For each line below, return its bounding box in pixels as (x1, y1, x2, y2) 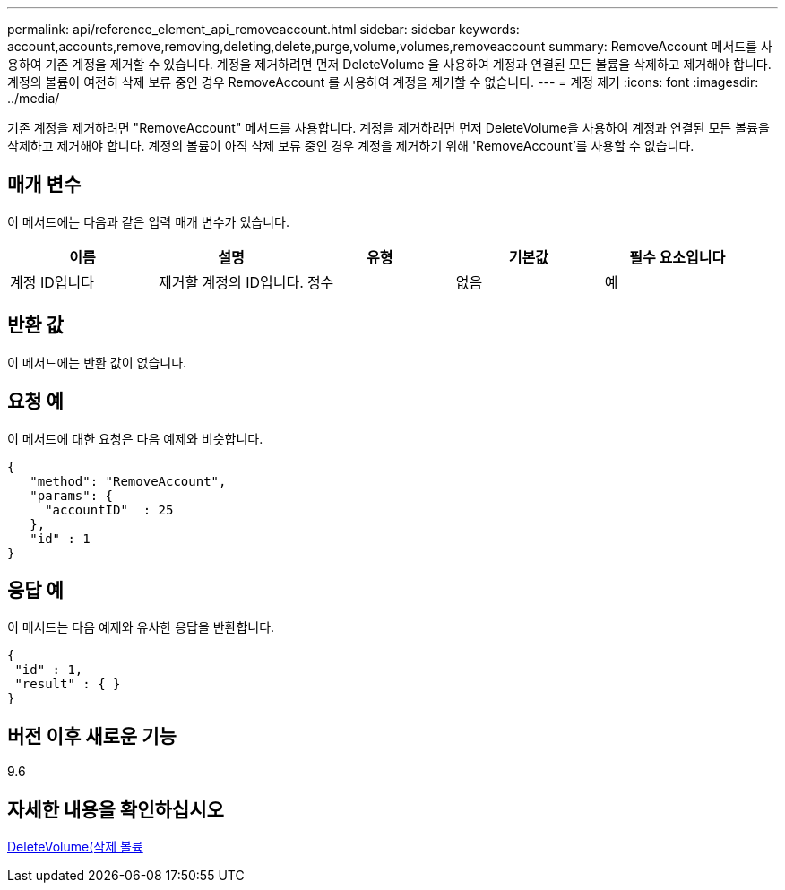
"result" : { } (14, 677, 121, 692)
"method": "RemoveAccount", (30, 473, 227, 488)
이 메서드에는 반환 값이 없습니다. (7, 354, 187, 370)
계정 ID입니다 (10, 272, 94, 291)
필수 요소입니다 (629, 247, 726, 266)
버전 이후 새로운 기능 (7, 724, 177, 747)
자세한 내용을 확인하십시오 (7, 798, 224, 821)
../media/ (7, 91, 60, 106)
